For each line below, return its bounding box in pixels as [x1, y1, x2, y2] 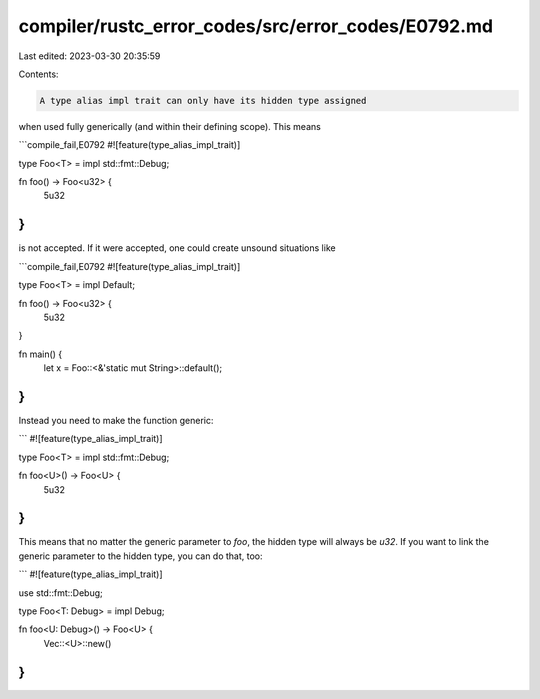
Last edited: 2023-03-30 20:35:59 [18, 50, 161, 62]
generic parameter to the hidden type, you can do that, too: [18, 550, 264, 562]
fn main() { [18, 348, 63, 360]
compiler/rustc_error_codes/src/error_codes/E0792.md [18, 15, 494, 37]
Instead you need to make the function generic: [18, 415, 214, 427]
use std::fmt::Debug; [18, 586, 104, 599]
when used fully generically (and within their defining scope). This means [18, 120, 322, 132]
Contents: [18, 68, 59, 80]
